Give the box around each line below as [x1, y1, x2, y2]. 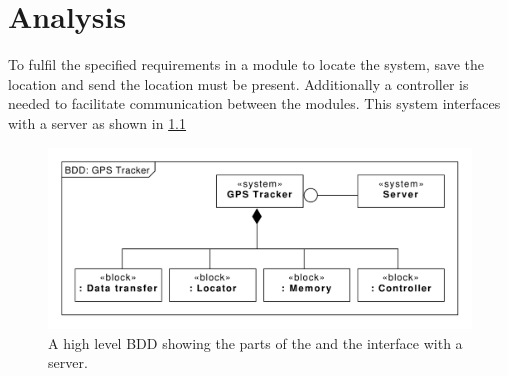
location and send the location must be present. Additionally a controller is [8, 73, 469, 94]
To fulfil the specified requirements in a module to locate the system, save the [8, 54, 485, 75]
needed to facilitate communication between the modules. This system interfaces [8, 93, 501, 114]
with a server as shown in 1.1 [8, 112, 187, 133]
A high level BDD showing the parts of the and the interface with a [48, 332, 463, 353]
